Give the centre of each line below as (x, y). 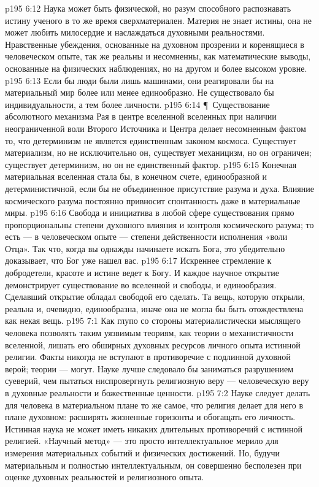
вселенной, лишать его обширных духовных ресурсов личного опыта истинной (153, 344)
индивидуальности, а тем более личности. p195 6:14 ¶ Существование (137, 104)
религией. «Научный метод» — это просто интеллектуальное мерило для (142, 441)
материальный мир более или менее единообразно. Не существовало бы (140, 92)
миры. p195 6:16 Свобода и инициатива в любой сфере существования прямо (150, 213)
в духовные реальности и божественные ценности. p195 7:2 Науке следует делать (158, 393)
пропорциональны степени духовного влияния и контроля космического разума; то (159, 224)
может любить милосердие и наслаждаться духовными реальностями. (135, 32)
